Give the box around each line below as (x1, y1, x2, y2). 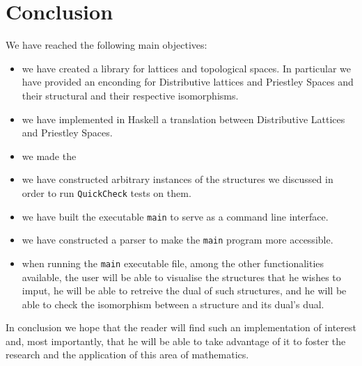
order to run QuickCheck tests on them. (22, 185, 191, 200)
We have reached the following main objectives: (6, 38, 207, 52)
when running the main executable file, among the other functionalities (22, 255, 324, 270)
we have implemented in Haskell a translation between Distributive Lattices (22, 111, 345, 126)
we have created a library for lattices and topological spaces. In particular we (22, 61, 351, 75)
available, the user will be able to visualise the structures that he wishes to (22, 269, 341, 284)
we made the (22, 148, 77, 163)
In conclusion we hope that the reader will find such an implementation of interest (6, 320, 356, 335)
